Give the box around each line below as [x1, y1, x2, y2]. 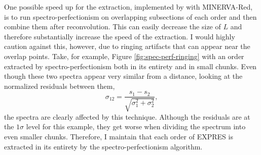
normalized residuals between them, [4, 80, 115, 91]
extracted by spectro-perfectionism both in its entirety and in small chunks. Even [4, 61, 257, 71]
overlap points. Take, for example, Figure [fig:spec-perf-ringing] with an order [4, 50, 244, 61]
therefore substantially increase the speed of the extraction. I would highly [4, 31, 235, 41]
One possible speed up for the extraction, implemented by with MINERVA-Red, [4, 2, 253, 12]
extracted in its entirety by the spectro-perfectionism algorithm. [4, 141, 203, 151]
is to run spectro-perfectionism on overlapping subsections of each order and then [4, 11, 257, 22]
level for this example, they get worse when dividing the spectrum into [26, 121, 246, 132]
